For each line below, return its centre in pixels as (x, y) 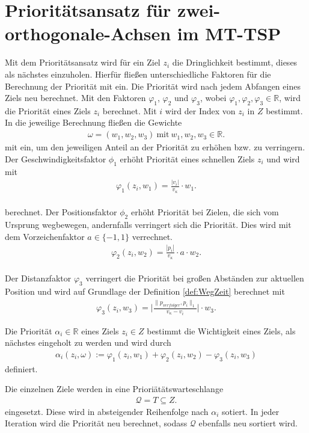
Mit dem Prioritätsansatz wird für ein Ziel (83, 62)
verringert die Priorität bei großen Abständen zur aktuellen (195, 278)
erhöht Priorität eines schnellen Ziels (187, 158)
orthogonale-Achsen (88, 33)
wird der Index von (200, 110)
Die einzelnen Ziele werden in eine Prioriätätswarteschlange (114, 389)
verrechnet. (152, 236)
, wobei (213, 98)
